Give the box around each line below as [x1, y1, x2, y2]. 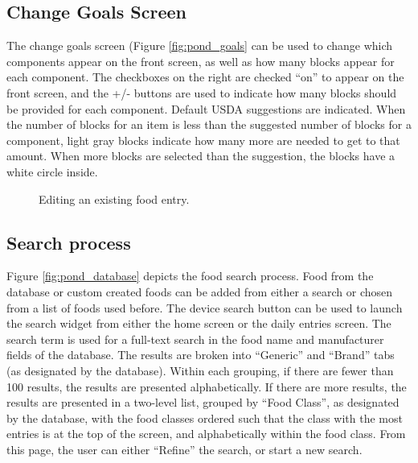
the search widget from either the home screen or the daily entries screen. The [6, 315, 391, 332]
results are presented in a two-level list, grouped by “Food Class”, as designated [6, 394, 400, 411]
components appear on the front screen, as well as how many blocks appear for [6, 52, 395, 69]
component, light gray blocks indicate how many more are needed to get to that [6, 131, 400, 148]
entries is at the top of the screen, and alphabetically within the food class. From [6, 425, 406, 442]
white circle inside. [6, 163, 98, 180]
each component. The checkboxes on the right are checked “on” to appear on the [6, 68, 404, 85]
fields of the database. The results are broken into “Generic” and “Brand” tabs [6, 346, 395, 363]
